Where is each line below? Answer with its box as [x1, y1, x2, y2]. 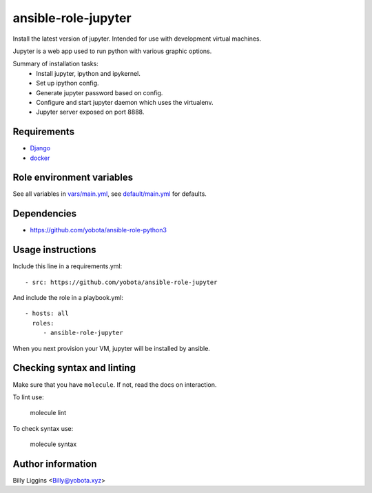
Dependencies [12, 208, 77, 220]
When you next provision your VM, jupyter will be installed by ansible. [12, 344, 210, 352]
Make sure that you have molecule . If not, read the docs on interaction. [12, 380, 217, 389]
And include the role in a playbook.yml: [12, 294, 123, 302]
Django [30, 144, 51, 152]
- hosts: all [25, 310, 69, 317]
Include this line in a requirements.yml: [12, 262, 123, 270]
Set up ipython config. [36, 79, 99, 88]
